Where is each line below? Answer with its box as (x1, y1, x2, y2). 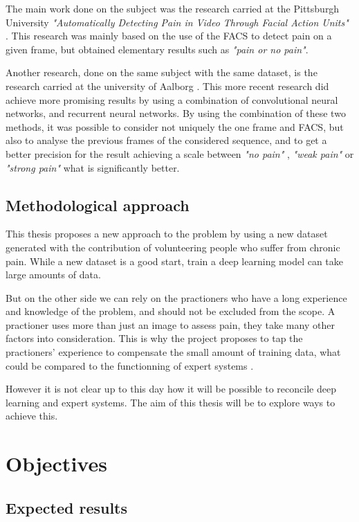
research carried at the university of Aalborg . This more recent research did (6, 78, 329, 93)
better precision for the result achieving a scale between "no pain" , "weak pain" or (6, 146, 354, 161)
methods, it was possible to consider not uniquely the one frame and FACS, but (6, 119, 344, 134)
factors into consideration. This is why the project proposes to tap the (6, 331, 303, 345)
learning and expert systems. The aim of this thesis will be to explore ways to (6, 395, 335, 409)
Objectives (6, 449, 107, 478)
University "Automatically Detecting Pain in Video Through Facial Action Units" (6, 15, 349, 29)
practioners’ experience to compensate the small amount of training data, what (6, 345, 341, 359)
